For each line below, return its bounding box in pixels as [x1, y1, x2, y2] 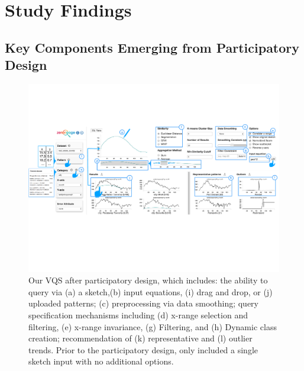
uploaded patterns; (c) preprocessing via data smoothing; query [28, 297, 259, 309]
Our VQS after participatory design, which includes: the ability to [28, 274, 268, 286]
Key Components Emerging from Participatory [5, 38, 300, 56]
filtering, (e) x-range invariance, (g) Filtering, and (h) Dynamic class [28, 320, 277, 333]
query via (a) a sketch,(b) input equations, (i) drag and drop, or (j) [28, 285, 273, 298]
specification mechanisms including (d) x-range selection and [28, 308, 248, 321]
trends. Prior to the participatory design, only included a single [28, 343, 258, 356]
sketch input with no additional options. [28, 355, 174, 367]
